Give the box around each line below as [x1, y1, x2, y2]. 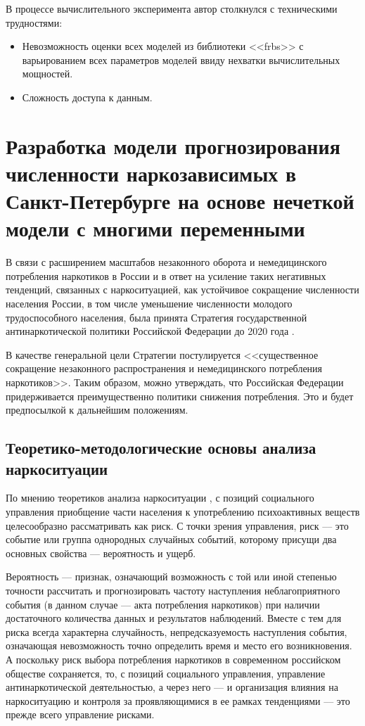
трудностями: [6, 15, 63, 30]
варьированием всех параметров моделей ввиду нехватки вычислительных [22, 52, 340, 67]
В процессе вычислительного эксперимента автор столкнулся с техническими [6, 1, 338, 15]
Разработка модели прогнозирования [6, 131, 340, 160]
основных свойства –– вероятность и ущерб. [6, 545, 196, 560]
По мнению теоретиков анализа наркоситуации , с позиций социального [6, 490, 314, 505]
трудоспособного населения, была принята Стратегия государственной [6, 310, 307, 324]
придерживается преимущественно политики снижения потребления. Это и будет [6, 388, 354, 403]
